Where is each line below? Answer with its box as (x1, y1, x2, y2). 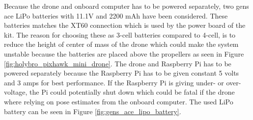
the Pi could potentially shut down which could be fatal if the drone (29, 87, 235, 97)
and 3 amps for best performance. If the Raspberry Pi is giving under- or (4, 77, 224, 87)
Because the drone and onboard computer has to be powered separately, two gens (4, 1, 249, 11)
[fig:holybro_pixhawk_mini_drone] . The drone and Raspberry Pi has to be (4, 58, 231, 68)
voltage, (4, 87, 28, 97)
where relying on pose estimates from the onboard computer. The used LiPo (4, 96, 233, 106)
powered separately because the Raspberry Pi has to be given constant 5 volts (4, 68, 239, 78)
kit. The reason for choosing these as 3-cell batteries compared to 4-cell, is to (4, 29, 236, 40)
